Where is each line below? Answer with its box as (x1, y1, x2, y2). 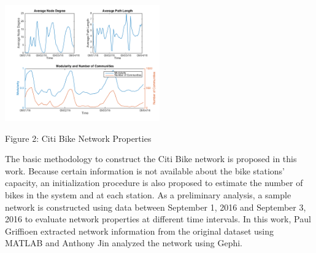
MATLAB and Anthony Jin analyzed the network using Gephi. (5, 236, 243, 249)
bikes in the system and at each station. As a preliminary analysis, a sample (5, 188, 291, 201)
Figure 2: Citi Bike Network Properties (5, 131, 152, 144)
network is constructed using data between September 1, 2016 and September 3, (5, 200, 306, 213)
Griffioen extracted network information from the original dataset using (5, 224, 274, 237)
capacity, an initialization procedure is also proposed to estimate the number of (5, 176, 303, 189)
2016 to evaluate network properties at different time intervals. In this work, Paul (5, 212, 311, 225)
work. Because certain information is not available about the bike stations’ (5, 164, 285, 177)
